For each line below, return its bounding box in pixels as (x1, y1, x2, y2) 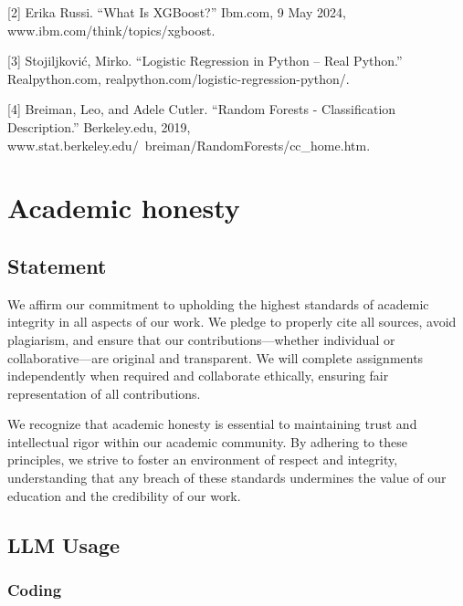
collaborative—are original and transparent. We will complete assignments (7, 348, 424, 367)
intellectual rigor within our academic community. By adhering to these (7, 432, 407, 451)
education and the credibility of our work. (7, 486, 241, 505)
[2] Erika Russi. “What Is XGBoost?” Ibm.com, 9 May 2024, (7, 3, 346, 21)
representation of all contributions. (7, 383, 201, 402)
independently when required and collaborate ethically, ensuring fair (7, 366, 389, 385)
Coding (7, 578, 62, 601)
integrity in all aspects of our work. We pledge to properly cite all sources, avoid (7, 312, 457, 331)
